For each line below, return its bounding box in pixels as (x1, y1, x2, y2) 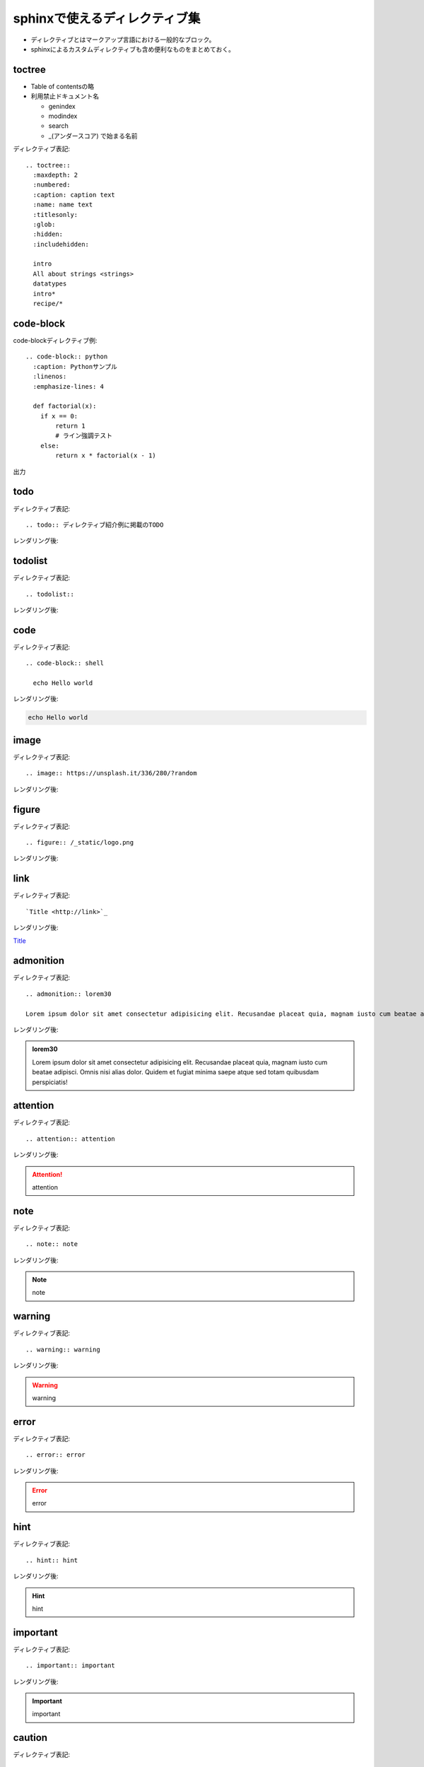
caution (13, 1732, 48, 1744)
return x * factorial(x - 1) (55, 452, 157, 459)
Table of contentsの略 (30, 82, 95, 90)
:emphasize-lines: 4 (33, 382, 105, 390)
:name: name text (33, 201, 93, 209)
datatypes (33, 280, 67, 288)
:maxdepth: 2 (33, 170, 78, 179)
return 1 (55, 422, 86, 430)
